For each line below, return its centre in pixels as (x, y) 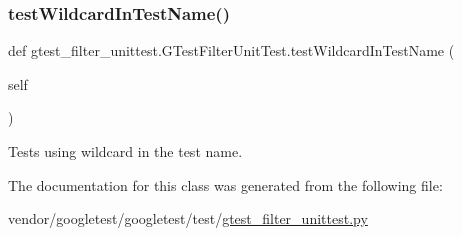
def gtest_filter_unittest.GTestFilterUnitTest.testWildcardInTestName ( (231, 50)
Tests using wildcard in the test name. (125, 151)
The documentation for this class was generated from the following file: (225, 184)
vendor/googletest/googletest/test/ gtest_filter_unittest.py (188, 218)
